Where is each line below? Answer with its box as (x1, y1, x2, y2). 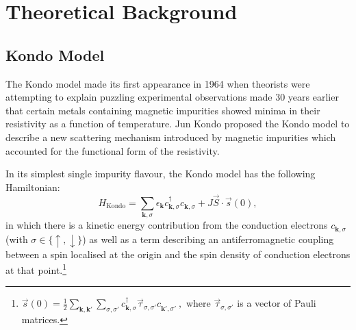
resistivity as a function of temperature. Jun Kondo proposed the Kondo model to (5, 116, 350, 131)
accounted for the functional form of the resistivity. (5, 143, 220, 157)
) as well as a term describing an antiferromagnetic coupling (82, 232, 334, 246)
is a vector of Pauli (237, 296, 316, 310)
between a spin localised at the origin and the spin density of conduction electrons (5, 246, 351, 261)
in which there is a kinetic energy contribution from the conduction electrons (5, 217, 328, 231)
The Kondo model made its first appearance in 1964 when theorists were (5, 76, 310, 90)
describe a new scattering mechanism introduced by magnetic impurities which (5, 129, 336, 144)
